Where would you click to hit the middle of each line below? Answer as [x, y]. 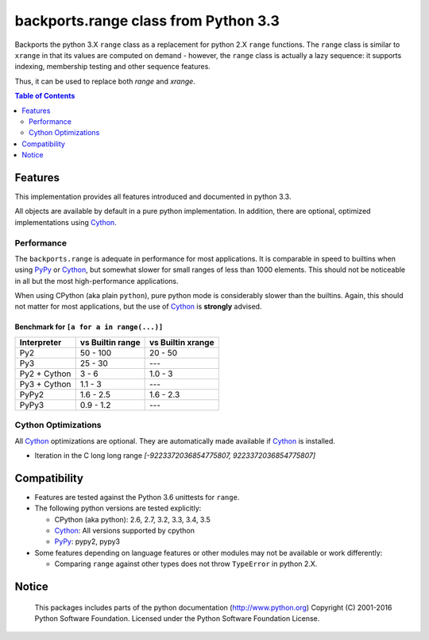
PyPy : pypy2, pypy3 [87, 541]
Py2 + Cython [45, 374]
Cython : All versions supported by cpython [124, 531]
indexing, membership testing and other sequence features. [112, 67]
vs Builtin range [110, 342]
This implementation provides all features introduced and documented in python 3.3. [153, 196]
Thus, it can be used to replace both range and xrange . [105, 81]
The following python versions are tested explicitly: [118, 508]
